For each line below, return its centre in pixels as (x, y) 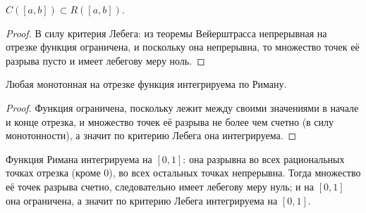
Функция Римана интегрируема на (79, 159)
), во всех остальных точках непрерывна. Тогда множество (235, 173)
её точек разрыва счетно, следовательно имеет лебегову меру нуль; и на (160, 186)
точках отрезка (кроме (53, 173)
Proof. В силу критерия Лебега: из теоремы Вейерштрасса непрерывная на (166, 33)
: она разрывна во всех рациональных (264, 159)
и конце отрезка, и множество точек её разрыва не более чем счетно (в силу (170, 121)
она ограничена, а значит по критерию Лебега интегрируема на (142, 200)
